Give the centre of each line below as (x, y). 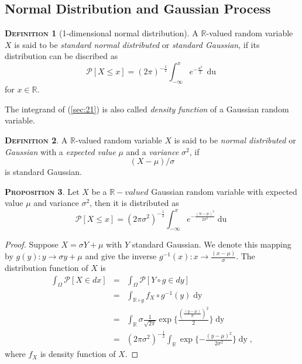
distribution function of (47, 268)
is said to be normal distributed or (235, 140)
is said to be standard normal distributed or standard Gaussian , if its (137, 44)
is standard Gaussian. (43, 172)
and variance (56, 203)
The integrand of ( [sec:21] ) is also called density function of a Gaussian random (147, 109)
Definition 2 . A (36, 140)
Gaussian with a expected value (60, 151)
